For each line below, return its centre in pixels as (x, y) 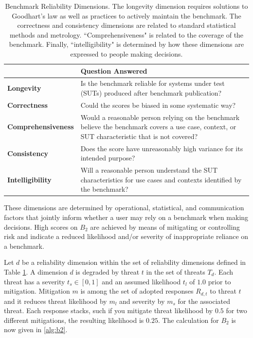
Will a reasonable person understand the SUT (149, 170)
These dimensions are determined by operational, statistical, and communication (124, 208)
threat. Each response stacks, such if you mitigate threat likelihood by (108, 310)
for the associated (204, 301)
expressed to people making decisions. (126, 53)
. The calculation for (188, 320)
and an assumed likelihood (141, 281)
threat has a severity (35, 281)
